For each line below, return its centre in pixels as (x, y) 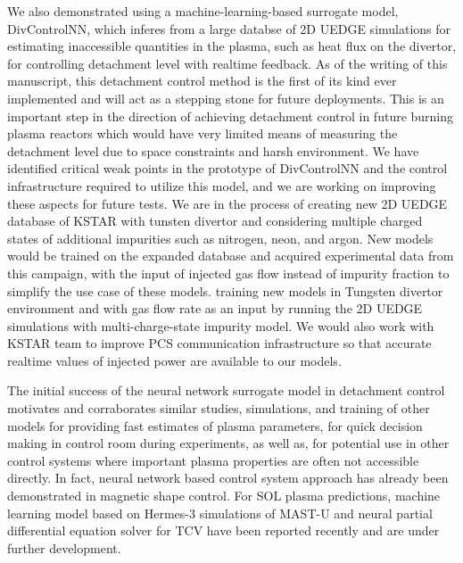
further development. (64, 547)
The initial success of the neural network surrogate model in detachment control (226, 390)
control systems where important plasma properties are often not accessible (213, 460)
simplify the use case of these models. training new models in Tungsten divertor (225, 290)
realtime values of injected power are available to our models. (174, 360)
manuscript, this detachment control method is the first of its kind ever (202, 81)
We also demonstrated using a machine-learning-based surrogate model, (203, 11)
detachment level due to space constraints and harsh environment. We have (213, 150)
